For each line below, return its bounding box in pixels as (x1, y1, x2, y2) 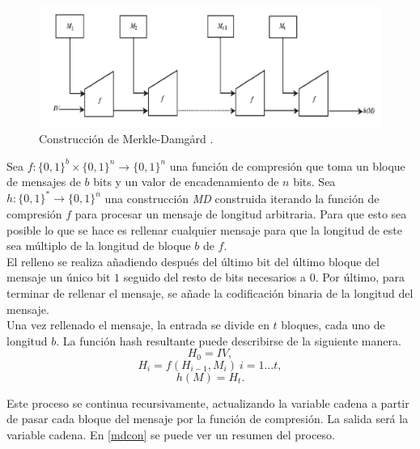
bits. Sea (293, 173, 336, 190)
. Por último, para (315, 269, 405, 286)
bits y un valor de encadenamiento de (93, 173, 279, 190)
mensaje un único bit (6, 269, 111, 286)
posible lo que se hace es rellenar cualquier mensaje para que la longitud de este (6, 221, 402, 238)
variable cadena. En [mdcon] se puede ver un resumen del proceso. (6, 426, 335, 443)
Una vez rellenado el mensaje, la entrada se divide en (6, 316, 269, 333)
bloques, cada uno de (281, 316, 385, 333)
